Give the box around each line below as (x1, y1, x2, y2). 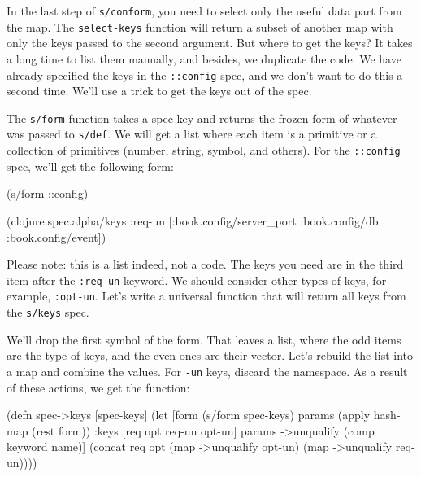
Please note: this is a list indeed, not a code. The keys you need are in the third (7, 256, 404, 273)
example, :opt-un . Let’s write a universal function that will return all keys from (7, 287, 406, 304)
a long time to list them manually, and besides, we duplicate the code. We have (7, 50, 401, 67)
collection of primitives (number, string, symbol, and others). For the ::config (7, 142, 401, 159)
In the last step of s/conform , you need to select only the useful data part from (7, 2, 402, 19)
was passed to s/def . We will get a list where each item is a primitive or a (7, 125, 377, 142)
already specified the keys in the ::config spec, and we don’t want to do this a (7, 66, 403, 83)
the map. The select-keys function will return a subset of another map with (7, 18, 393, 35)
